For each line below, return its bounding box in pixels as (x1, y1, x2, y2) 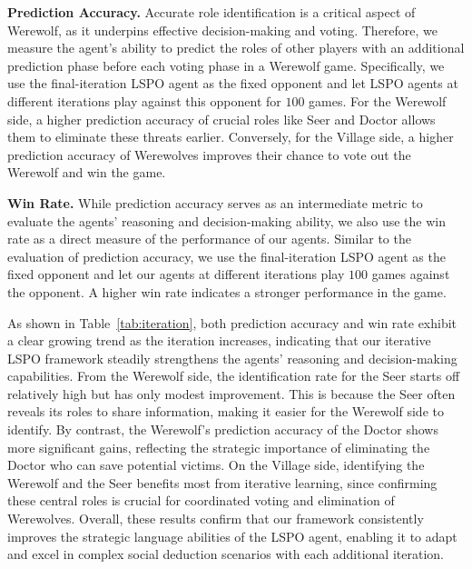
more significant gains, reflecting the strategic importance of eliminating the (7, 437, 430, 456)
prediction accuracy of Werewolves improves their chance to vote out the (7, 145, 411, 164)
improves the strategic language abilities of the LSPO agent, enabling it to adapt (7, 526, 457, 545)
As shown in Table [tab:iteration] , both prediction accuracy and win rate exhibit (7, 313, 457, 332)
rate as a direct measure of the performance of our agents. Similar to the (7, 229, 411, 248)
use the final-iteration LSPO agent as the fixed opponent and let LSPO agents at (7, 74, 458, 93)
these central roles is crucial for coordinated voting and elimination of (7, 491, 395, 510)
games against (371, 265, 450, 284)
